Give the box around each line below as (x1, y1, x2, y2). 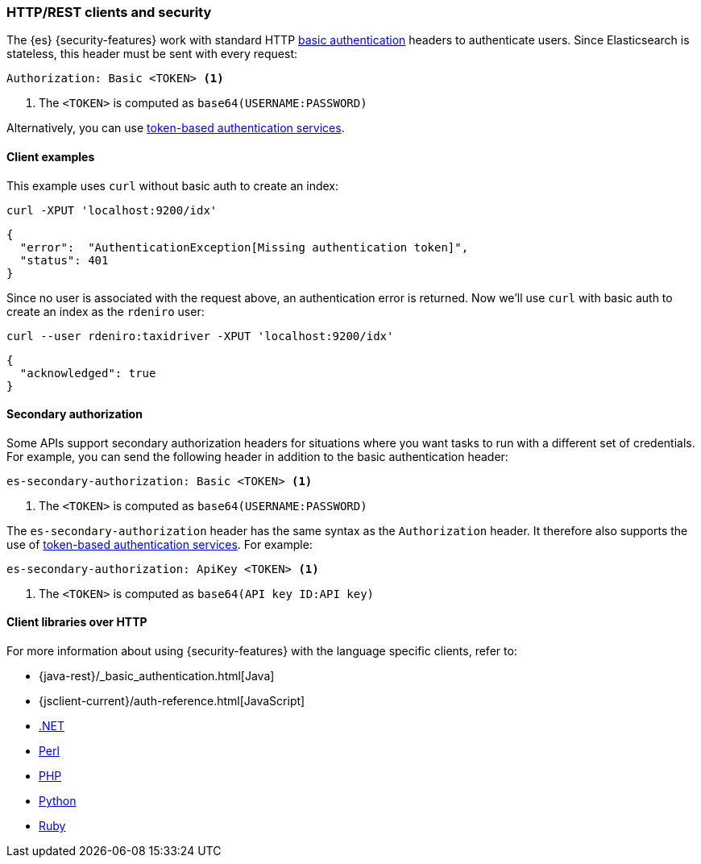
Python (39, 794, 77, 808)
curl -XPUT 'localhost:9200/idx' (6, 203, 218, 217)
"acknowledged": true (19, 366, 156, 380)
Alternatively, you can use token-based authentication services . (6, 121, 345, 135)
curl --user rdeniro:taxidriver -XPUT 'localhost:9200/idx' (6, 329, 394, 343)
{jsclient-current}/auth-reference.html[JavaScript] (39, 694, 305, 708)
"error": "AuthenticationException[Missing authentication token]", (19, 240, 469, 254)
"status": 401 (19, 253, 109, 267)
